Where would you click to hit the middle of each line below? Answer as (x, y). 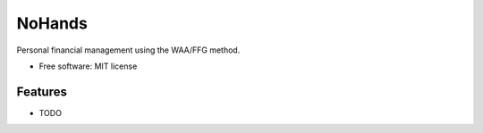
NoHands (52, 23)
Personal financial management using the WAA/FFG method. (128, 50)
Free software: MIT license (88, 66)
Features (42, 91)
